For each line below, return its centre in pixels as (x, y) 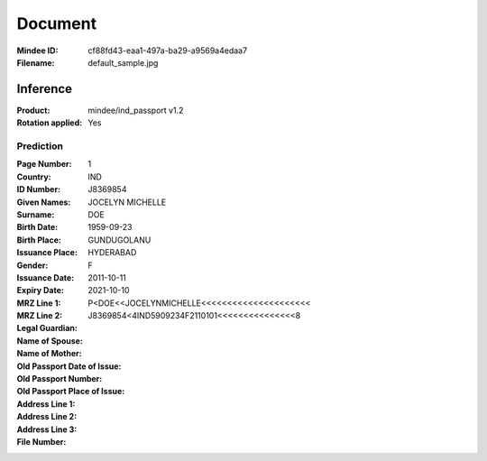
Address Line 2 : (47, 417)
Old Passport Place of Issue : (71, 392)
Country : (34, 177)
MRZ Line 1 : (39, 303)
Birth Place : (39, 240)
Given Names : (44, 202)
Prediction (40, 146)
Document (57, 23)
